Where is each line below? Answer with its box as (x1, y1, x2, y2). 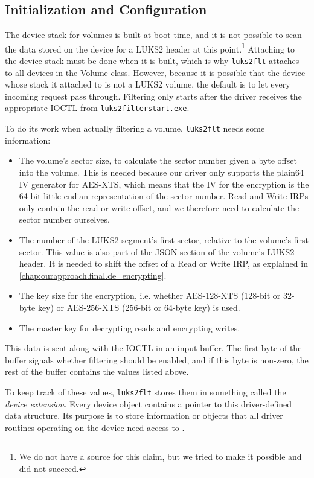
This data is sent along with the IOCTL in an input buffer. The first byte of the (5, 342, 302, 354)
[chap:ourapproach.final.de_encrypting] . (19, 269, 167, 281)
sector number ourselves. (19, 213, 110, 226)
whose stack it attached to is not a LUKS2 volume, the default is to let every (5, 78, 290, 91)
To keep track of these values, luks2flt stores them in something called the (5, 385, 286, 398)
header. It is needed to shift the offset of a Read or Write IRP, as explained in (19, 257, 308, 270)
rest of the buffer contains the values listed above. (5, 365, 189, 378)
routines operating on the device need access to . (5, 421, 185, 433)
